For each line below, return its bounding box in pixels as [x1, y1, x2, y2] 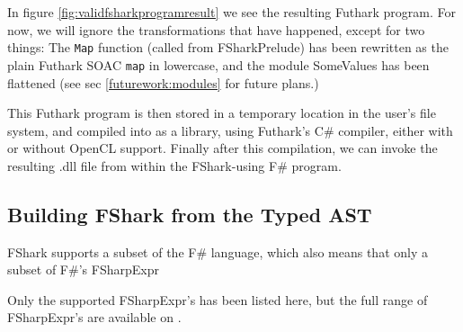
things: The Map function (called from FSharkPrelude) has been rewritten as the [7, 38, 449, 57]
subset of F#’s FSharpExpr [7, 260, 159, 279]
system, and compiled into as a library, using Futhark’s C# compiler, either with [7, 121, 453, 139]
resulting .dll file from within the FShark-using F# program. [7, 156, 342, 175]
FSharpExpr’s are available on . [7, 308, 182, 327]
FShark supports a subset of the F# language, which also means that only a [7, 242, 428, 261]
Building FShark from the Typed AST [7, 200, 372, 228]
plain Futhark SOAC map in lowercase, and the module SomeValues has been [7, 55, 430, 74]
